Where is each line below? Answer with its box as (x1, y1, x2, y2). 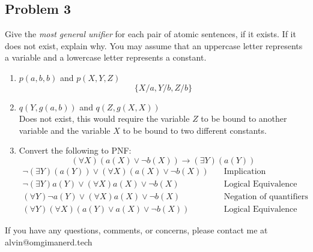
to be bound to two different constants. (123, 124, 267, 136)
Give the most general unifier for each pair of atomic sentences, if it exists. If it (5, 28, 296, 40)
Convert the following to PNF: (19, 144, 132, 157)
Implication (223, 167, 266, 176)
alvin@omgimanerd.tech (5, 235, 93, 248)
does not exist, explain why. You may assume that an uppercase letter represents (5, 39, 303, 52)
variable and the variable (19, 124, 111, 136)
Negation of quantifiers (223, 193, 308, 202)
